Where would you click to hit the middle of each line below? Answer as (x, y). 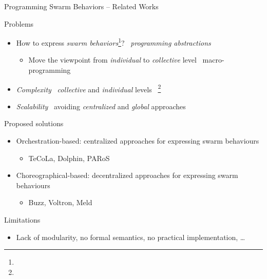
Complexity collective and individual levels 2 (89, 88)
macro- (213, 60)
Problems (19, 23)
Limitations (22, 220)
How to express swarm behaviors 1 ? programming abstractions (113, 42)
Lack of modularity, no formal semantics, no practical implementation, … (131, 237)
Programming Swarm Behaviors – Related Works (81, 6)
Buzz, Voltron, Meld (60, 202)
